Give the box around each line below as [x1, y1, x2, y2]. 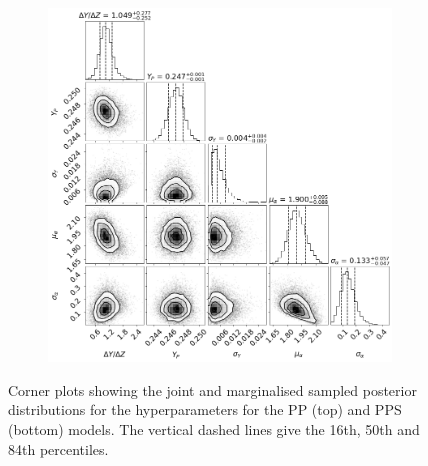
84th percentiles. [8, 438, 109, 459]
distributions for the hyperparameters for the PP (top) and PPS [8, 399, 402, 420]
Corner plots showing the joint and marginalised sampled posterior [8, 379, 417, 400]
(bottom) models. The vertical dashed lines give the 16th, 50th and [8, 418, 420, 439]
